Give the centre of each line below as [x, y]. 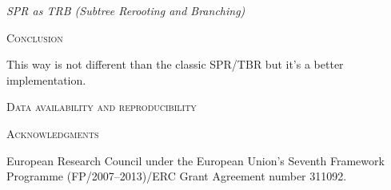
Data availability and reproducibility [102, 107]
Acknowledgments [53, 133]
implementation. [46, 79]
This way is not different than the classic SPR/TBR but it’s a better [175, 64]
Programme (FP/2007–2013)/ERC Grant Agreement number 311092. [177, 176]
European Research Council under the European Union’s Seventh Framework [195, 160]
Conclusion [35, 37]
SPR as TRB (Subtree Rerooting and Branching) [126, 10]
